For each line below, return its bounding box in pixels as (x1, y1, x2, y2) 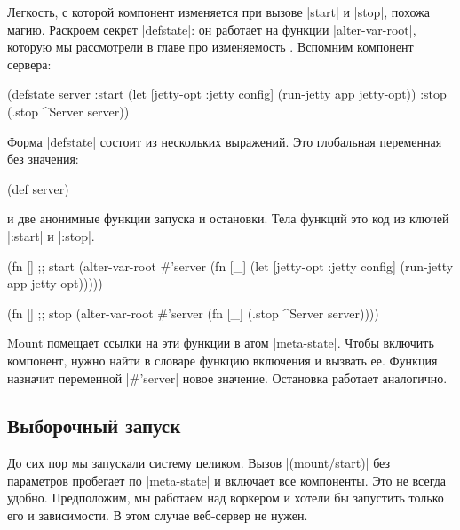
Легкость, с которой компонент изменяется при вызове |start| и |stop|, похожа (7, 3, 430, 20)
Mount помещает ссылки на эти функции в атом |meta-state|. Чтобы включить (7, 333, 434, 352)
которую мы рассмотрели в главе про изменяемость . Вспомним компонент (7, 37, 414, 56)
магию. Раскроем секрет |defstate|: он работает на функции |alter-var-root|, (7, 20, 416, 38)
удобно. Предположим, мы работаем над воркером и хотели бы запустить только (7, 488, 444, 507)
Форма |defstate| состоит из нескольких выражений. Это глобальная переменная (7, 132, 442, 150)
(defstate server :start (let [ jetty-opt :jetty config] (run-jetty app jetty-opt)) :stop (7, 84, 447, 103)
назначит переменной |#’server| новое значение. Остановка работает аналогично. (7, 368, 448, 387)
